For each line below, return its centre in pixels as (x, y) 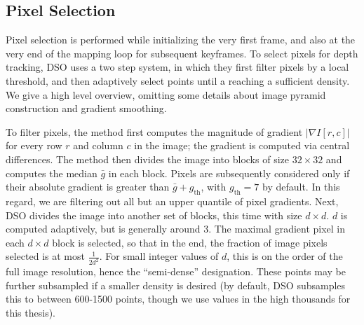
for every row (34, 145)
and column (98, 145)
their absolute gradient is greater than (88, 187)
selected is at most (45, 256)
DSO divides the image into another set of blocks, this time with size (154, 215)
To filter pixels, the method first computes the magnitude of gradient (154, 131)
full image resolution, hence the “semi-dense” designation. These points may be (176, 271)
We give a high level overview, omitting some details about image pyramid (166, 94)
